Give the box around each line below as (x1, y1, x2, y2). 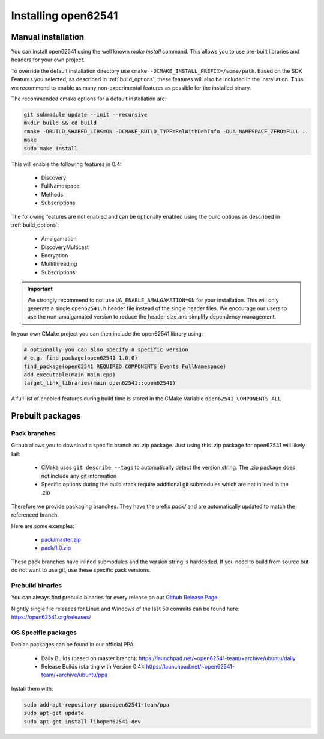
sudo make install (23, 145, 78, 152)
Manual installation (11, 32, 85, 42)
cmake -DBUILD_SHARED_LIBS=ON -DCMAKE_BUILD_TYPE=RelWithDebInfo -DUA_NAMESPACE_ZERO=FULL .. (23, 128, 309, 135)
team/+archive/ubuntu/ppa (41, 671, 108, 679)
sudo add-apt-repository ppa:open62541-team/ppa (23, 701, 170, 708)
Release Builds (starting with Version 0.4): (41, 663, 145, 670)
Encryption (41, 252, 68, 259)
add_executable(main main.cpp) (23, 371, 116, 378)
